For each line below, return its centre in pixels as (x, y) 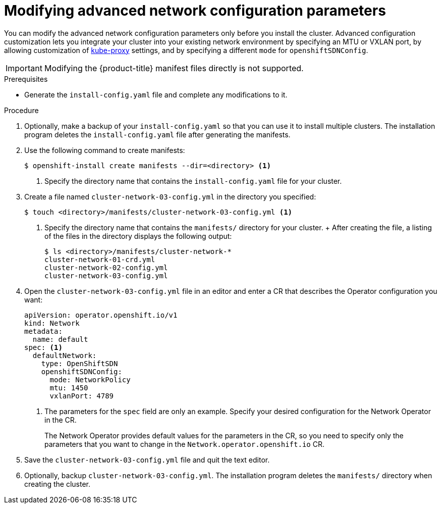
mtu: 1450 (69, 388)
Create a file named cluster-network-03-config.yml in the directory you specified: (170, 196)
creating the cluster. (58, 484)
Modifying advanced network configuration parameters (195, 11)
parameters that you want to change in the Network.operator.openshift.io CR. (184, 444)
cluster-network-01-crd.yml (100, 259)
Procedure (21, 110)
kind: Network (52, 323)
